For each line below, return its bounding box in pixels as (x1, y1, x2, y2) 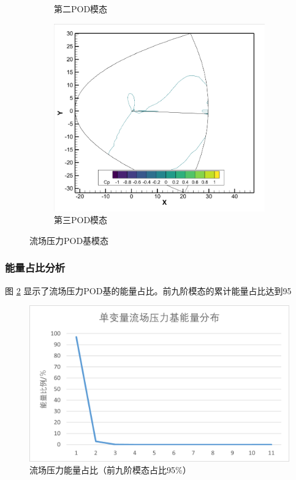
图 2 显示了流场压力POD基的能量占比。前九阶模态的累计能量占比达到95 (5, 284, 292, 297)
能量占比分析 (5, 260, 66, 275)
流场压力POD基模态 (29, 234, 109, 246)
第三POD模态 (54, 213, 108, 226)
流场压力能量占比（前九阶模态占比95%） (29, 463, 191, 476)
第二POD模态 (54, 2, 108, 15)
